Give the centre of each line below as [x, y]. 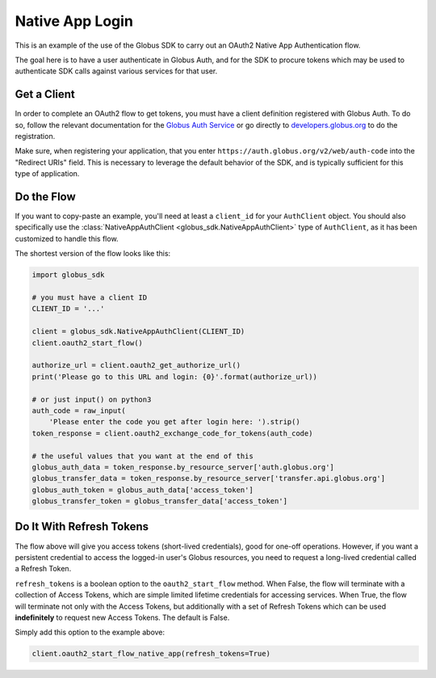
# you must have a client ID [90, 298]
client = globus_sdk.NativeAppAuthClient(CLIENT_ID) [138, 332]
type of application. [47, 174]
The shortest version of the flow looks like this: [93, 254]
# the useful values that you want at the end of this [143, 456]
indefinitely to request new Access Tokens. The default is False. [122, 617]
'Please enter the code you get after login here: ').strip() [174, 422]
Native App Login [74, 21]
